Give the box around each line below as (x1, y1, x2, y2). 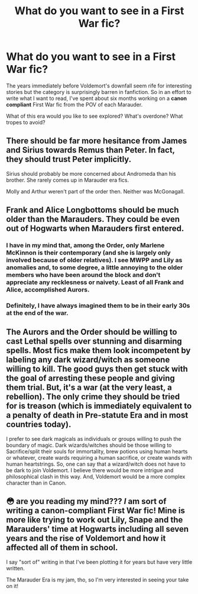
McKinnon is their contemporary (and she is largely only (6, 248, 171, 257)
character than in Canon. (6, 479, 67, 486)
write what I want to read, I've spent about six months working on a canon (6, 95, 187, 102)
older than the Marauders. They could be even (6, 214, 180, 224)
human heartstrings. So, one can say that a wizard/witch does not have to (6, 460, 186, 467)
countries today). (6, 419, 72, 430)
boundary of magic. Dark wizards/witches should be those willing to (6, 441, 172, 448)
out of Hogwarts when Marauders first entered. (6, 224, 184, 234)
